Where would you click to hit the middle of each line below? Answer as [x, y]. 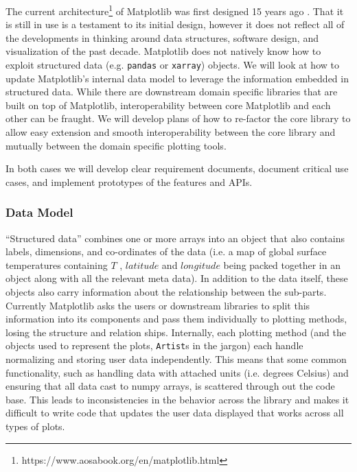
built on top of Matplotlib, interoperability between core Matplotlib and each [168, 105]
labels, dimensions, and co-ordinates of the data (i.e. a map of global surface [166, 251]
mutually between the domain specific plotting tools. [116, 145]
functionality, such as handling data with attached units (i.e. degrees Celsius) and [177, 372]
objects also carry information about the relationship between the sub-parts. [166, 292]
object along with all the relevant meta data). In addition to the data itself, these [177, 278]
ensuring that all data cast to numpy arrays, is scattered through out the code [170, 386]
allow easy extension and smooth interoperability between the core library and [171, 132]
